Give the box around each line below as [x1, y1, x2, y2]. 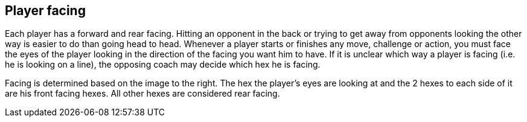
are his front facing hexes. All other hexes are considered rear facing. [5, 88, 280, 99]
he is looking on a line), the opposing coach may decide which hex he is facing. [5, 59, 321, 70]
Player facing [5, 3, 86, 18]
